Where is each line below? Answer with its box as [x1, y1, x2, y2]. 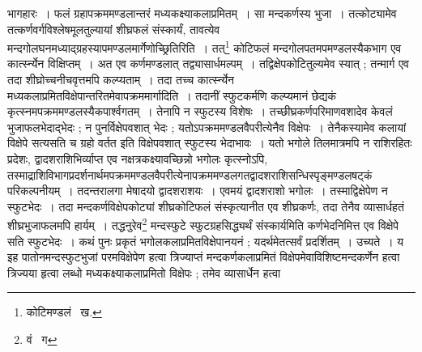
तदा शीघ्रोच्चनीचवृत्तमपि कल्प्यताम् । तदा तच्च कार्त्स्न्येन [7, 71, 235, 88]
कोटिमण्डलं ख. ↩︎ [26, 303, 102, 320]
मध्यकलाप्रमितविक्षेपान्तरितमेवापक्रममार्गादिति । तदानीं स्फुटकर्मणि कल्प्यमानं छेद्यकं [7, 87, 336, 104]
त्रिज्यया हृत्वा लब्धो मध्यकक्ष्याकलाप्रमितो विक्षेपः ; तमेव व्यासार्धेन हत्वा [7, 264, 281, 281]
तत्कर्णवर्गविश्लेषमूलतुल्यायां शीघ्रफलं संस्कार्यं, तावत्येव [7, 20, 220, 37]
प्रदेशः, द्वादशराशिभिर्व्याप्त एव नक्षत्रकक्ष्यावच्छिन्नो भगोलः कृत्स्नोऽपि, [7, 151, 268, 167]
